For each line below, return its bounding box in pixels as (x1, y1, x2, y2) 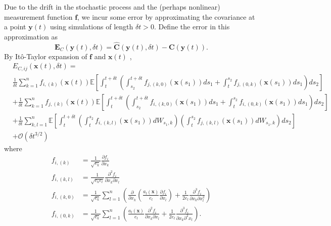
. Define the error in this (154, 21, 230, 32)
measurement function (4, 11, 73, 22)
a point (4, 21, 26, 32)
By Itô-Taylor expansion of (4, 51, 87, 61)
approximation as (4, 31, 58, 41)
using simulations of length (50, 21, 133, 32)
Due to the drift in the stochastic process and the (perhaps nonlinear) (4, 2, 220, 12)
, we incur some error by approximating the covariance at (77, 11, 255, 22)
